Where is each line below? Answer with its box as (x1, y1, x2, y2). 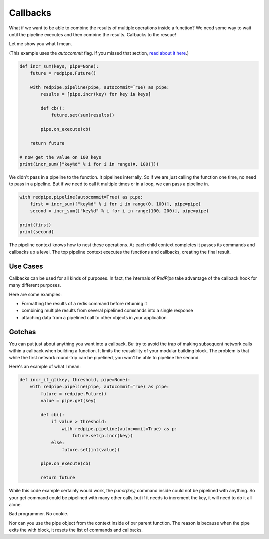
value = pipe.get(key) (40, 398, 97, 403)
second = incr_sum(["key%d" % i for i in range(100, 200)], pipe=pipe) (30, 208, 209, 214)
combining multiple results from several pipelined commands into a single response (21, 307, 193, 314)
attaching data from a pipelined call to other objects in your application (21, 314, 167, 320)
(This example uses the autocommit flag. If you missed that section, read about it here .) (9, 50, 189, 56)
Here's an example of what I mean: (9, 363, 81, 369)
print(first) (19, 222, 52, 228)
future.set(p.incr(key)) (72, 433, 133, 438)
